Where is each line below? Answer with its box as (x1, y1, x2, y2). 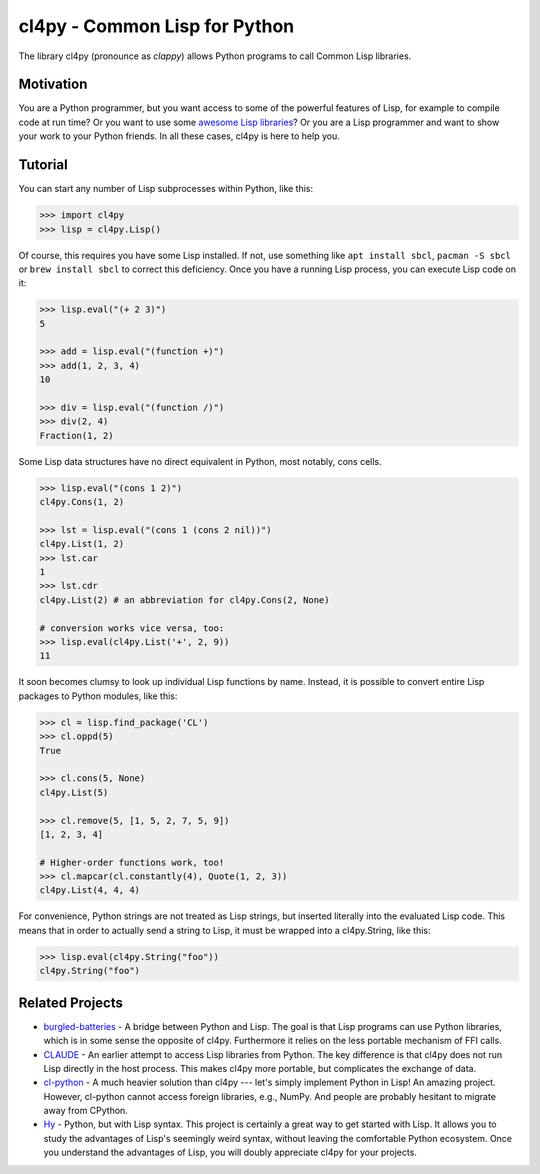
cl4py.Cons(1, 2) (39, 496, 125, 508)
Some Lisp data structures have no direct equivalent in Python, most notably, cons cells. (18, 455, 382, 467)
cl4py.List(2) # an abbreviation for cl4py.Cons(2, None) (39, 594, 330, 605)
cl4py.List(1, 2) (39, 538, 125, 550)
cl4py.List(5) (39, 786, 109, 798)
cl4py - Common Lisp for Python (18, 15, 295, 37)
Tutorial (18, 156, 69, 174)
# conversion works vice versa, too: (39, 622, 225, 634)
